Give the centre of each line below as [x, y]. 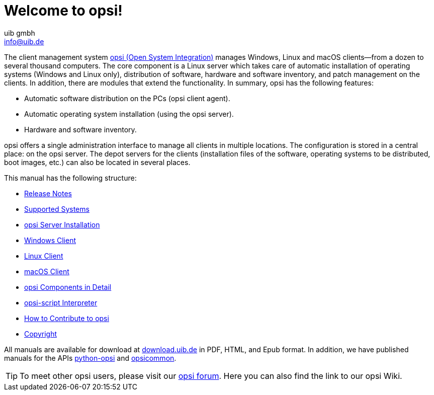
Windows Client [50, 240]
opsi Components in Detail [68, 287]
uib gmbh [20, 33]
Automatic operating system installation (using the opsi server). [129, 114]
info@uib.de [24, 41]
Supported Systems [57, 209]
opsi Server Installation [62, 224]
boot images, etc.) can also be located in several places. [97, 162]
